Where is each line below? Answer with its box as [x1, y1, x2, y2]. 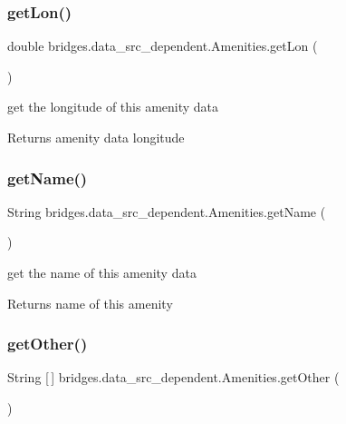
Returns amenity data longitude [7, 128, 185, 146]
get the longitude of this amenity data [7, 97, 219, 116]
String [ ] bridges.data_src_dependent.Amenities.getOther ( [7, 368, 340, 387]
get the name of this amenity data [7, 263, 197, 281]
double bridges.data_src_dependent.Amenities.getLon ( [7, 36, 318, 55]
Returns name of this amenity [7, 293, 173, 312]
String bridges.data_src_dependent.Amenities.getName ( [7, 202, 326, 221]
